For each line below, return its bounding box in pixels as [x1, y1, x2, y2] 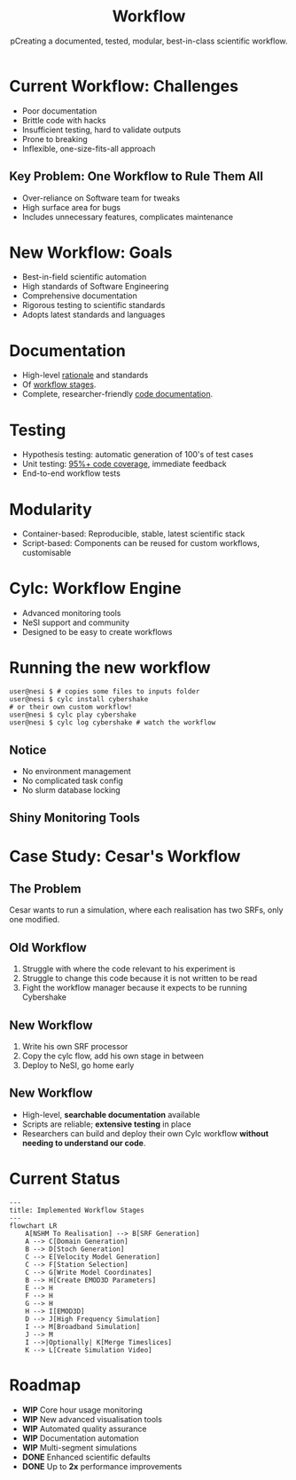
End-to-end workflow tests [21, 468, 121, 479]
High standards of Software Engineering [21, 281, 169, 292]
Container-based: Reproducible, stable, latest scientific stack [21, 528, 245, 539]
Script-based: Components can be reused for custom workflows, [21, 538, 260, 549]
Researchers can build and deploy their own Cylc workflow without [21, 1128, 269, 1138]
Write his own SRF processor [21, 1041, 129, 1051]
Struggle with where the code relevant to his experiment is [21, 963, 236, 974]
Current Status [9, 1168, 121, 1189]
